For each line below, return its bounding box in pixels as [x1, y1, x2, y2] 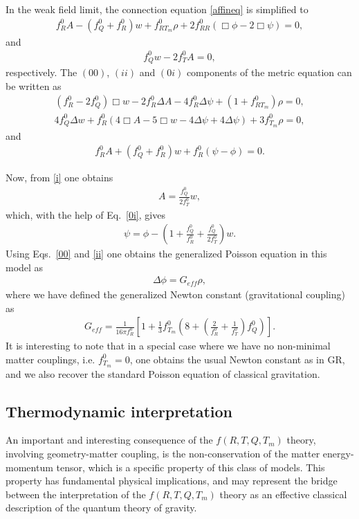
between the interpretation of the [6, 486, 146, 501]
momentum [6, 459, 53, 474]
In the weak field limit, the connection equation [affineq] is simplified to [6, 2, 309, 16]
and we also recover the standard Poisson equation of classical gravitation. [6, 366, 320, 381]
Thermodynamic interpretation [6, 400, 233, 421]
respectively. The [6, 65, 77, 80]
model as [6, 259, 44, 274]
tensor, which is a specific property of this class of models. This [56, 459, 325, 474]
